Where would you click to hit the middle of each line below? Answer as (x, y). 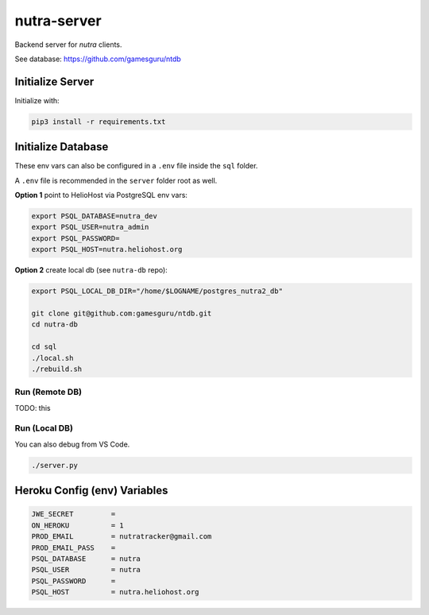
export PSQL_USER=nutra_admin (90, 227)
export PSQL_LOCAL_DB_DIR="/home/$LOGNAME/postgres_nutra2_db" (157, 291)
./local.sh (52, 358)
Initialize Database (62, 147)
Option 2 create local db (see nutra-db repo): (91, 270)
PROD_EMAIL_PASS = (73, 547)
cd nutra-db (55, 325)
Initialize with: (37, 100)
